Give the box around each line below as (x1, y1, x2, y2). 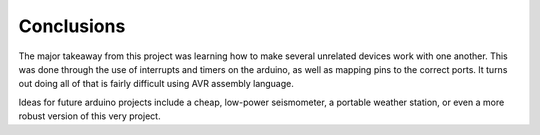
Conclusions (18, 15, 126, 37)
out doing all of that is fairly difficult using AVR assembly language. (18, 78, 295, 90)
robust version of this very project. (18, 110, 161, 122)
